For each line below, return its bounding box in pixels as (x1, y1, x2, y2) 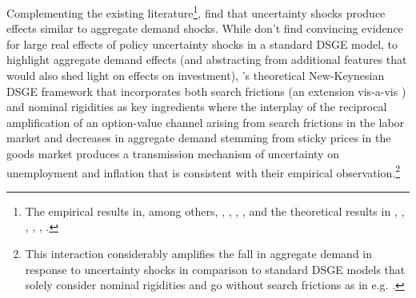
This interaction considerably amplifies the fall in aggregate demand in (25, 245, 372, 262)
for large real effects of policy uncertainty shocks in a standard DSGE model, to (6, 35, 398, 52)
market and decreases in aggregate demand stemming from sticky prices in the (6, 129, 391, 146)
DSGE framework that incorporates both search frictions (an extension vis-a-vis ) (6, 82, 406, 99)
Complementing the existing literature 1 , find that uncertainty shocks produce (6, 2, 386, 21)
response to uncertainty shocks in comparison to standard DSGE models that (25, 260, 406, 277)
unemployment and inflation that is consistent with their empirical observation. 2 (6, 161, 401, 181)
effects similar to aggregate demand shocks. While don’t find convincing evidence (6, 20, 403, 37)
